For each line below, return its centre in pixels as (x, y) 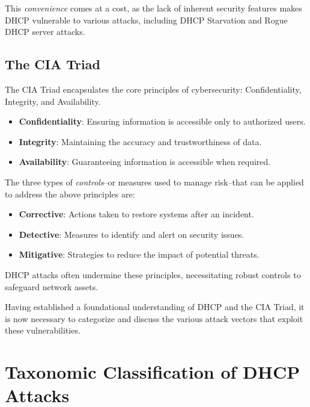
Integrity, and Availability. (53, 101)
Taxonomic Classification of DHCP (153, 372)
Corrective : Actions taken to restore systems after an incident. (136, 214)
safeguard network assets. (52, 286)
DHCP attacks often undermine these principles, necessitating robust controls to (153, 274)
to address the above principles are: (70, 194)
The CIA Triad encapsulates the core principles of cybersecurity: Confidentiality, (153, 89)
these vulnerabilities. (43, 330)
